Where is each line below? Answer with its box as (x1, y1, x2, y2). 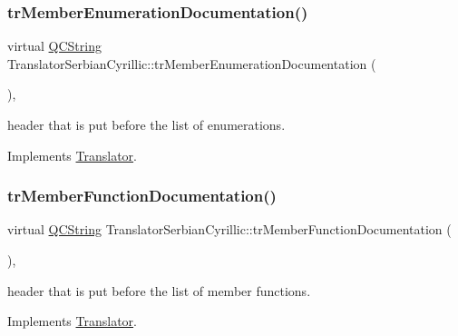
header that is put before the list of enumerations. (7, 115, 286, 133)
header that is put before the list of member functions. (7, 281, 311, 300)
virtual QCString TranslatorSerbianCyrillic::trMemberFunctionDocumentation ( (7, 220, 452, 239)
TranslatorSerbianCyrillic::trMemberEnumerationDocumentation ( (7, 54, 376, 73)
